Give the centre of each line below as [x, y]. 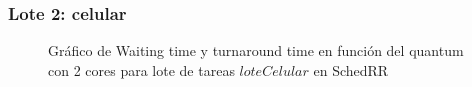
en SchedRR [351, 69]
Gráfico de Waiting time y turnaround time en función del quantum [256, 50]
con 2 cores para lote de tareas [141, 69]
